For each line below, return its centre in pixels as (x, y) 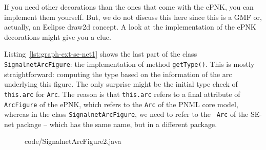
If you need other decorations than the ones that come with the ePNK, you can (129, 7)
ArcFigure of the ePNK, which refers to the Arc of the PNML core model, (121, 104)
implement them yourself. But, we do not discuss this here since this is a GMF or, (133, 17)
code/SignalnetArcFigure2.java (73, 141)
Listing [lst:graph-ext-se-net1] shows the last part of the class (101, 54)
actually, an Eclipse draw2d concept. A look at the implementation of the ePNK (130, 27)
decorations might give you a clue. (58, 36)
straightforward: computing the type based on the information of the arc (118, 74)
